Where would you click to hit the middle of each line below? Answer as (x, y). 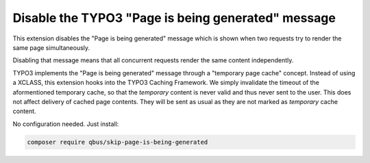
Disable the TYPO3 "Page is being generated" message (174, 18)
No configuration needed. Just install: (66, 124)
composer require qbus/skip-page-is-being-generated (118, 142)
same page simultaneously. (51, 47)
